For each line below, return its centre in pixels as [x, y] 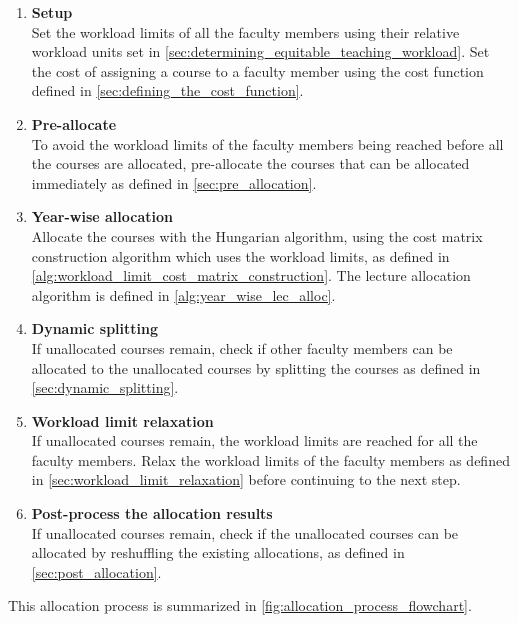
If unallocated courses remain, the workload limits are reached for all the [254, 440]
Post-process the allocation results [152, 513]
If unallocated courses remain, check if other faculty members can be [242, 347]
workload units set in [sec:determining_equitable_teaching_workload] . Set [260, 51]
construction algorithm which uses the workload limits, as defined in [240, 255]
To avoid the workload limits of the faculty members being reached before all [267, 143]
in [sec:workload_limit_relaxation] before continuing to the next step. [246, 479]
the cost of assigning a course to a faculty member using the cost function [257, 70]
